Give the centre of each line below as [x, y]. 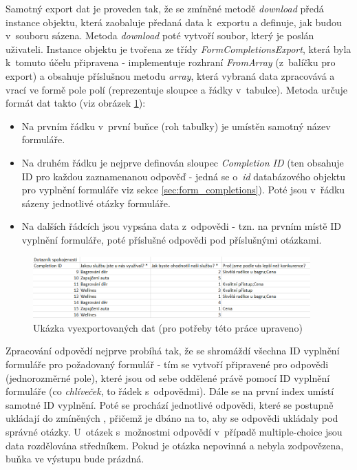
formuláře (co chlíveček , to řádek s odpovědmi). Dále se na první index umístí [170, 391]
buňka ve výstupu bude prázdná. [75, 459]
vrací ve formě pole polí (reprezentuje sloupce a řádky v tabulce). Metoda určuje [176, 89]
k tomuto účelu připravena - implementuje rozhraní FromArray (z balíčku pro [171, 62]
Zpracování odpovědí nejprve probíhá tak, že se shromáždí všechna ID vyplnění [173, 351]
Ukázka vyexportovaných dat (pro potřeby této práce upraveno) [168, 327]
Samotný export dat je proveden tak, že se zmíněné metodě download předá [165, 8]
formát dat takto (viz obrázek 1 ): [76, 103]
